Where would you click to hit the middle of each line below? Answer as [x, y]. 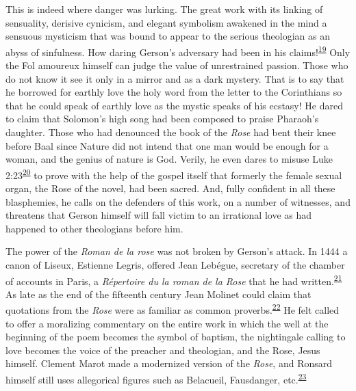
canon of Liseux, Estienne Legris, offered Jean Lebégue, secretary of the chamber [175, 265]
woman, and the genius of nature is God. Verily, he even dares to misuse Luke [169, 159]
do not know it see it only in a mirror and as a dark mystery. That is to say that [175, 78]
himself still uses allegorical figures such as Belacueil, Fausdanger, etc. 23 [156, 378]
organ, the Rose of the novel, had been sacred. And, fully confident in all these [170, 188]
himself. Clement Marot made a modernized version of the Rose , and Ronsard [169, 363]
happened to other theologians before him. [94, 228]
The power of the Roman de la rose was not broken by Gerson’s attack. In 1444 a [177, 251]
